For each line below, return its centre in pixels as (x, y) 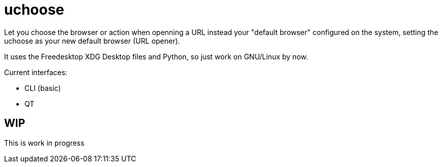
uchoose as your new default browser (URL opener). (92, 41)
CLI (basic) (43, 88)
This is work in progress (44, 143)
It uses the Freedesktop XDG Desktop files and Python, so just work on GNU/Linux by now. (156, 56)
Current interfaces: (36, 72)
